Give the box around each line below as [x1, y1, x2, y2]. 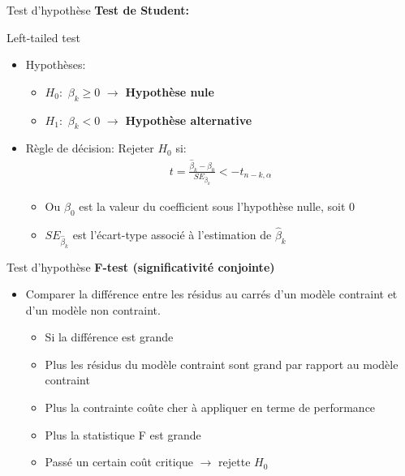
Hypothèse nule [125, 83, 214, 100]
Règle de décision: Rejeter [25, 139, 154, 157]
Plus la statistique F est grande [45, 426, 201, 443]
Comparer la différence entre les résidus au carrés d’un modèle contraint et [25, 285, 398, 302]
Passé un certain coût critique [45, 453, 194, 470]
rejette [218, 453, 251, 470]
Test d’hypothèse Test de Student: [6, 2, 189, 18]
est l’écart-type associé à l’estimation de [72, 225, 272, 242]
